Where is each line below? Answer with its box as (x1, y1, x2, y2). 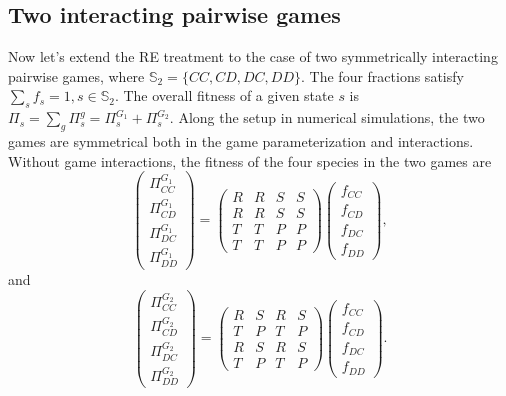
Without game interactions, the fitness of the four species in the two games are (8, 150, 492, 171)
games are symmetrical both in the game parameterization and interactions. (8, 130, 474, 151)
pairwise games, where (8, 65, 145, 86)
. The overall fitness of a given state (114, 85, 334, 106)
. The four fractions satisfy (301, 65, 464, 86)
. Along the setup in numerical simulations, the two (169, 107, 485, 128)
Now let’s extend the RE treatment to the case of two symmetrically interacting (8, 46, 498, 67)
